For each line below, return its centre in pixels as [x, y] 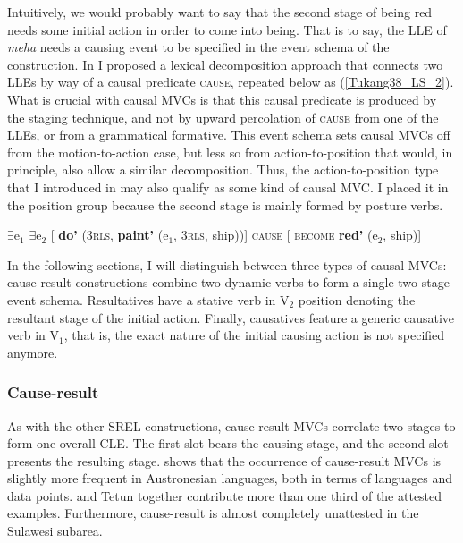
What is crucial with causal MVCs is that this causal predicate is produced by [222, 99]
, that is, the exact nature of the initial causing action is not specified [254, 335]
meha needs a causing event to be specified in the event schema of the [198, 47]
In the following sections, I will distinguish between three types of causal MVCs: [227, 264]
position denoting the [357, 299]
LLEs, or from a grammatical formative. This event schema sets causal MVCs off [229, 135]
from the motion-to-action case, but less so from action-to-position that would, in [230, 152]
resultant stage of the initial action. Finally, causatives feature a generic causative [231, 317]
